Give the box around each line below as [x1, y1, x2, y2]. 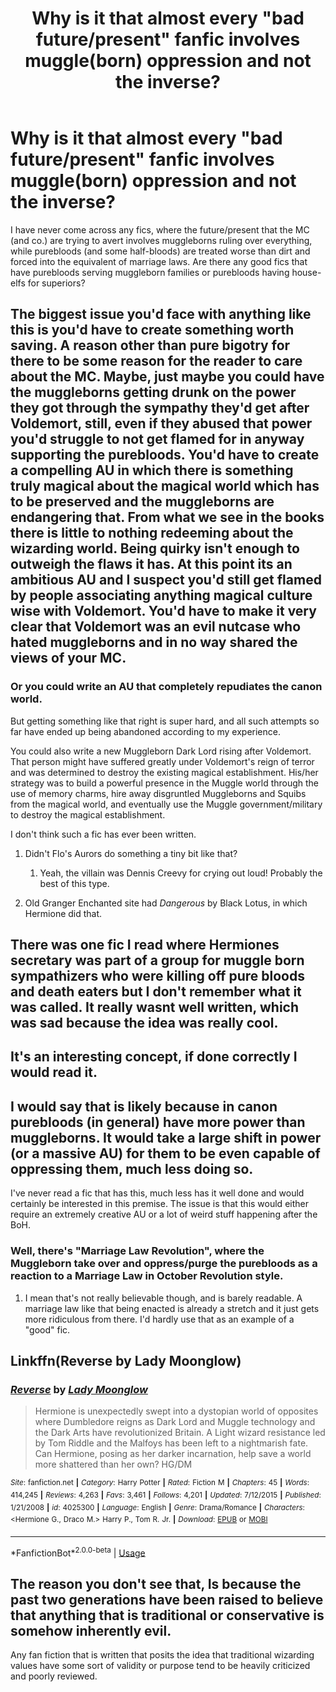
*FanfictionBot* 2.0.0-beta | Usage [10, 1545, 146, 1559]
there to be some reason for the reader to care [10, 353, 303, 370]
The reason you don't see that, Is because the [10, 1575, 302, 1592]
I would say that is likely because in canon [10, 1098, 278, 1115]
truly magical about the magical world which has [10, 478, 320, 495]
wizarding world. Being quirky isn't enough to [10, 540, 300, 557]
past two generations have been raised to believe [10, 1591, 324, 1608]
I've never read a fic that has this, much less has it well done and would [10, 1187, 305, 1199]
